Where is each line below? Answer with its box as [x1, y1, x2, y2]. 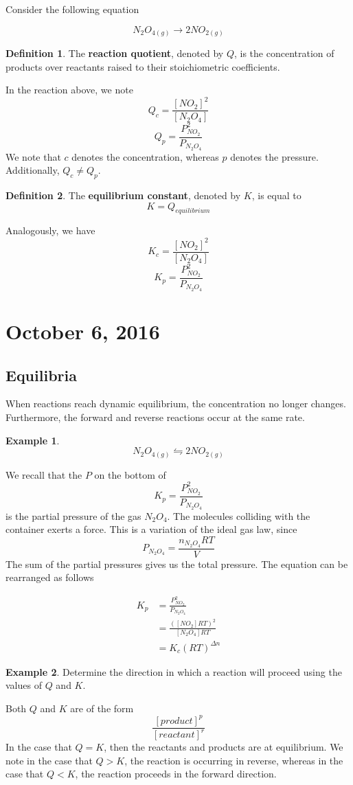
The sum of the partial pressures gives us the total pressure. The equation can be [5, 556, 348, 571]
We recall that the [5, 467, 82, 481]
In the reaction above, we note [5, 82, 133, 97]
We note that [5, 149, 61, 163]
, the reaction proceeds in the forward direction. [75, 766, 277, 781]
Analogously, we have [5, 223, 95, 238]
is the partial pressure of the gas [5, 508, 141, 523]
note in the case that [5, 753, 93, 767]
